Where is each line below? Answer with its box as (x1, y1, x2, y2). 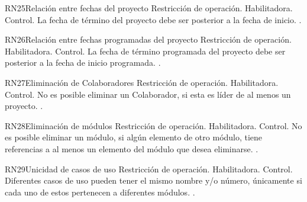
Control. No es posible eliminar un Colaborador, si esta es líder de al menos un (5, 88, 291, 100)
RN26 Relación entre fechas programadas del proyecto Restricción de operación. (5, 33, 292, 46)
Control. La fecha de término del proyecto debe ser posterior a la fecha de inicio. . (5, 13, 302, 25)
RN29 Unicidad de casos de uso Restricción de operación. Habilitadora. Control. (5, 162, 293, 175)
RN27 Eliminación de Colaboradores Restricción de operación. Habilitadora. (5, 76, 279, 88)
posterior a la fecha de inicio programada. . (5, 56, 161, 69)
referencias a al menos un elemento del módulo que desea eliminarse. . (5, 142, 258, 155)
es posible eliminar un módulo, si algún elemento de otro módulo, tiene (5, 131, 263, 143)
